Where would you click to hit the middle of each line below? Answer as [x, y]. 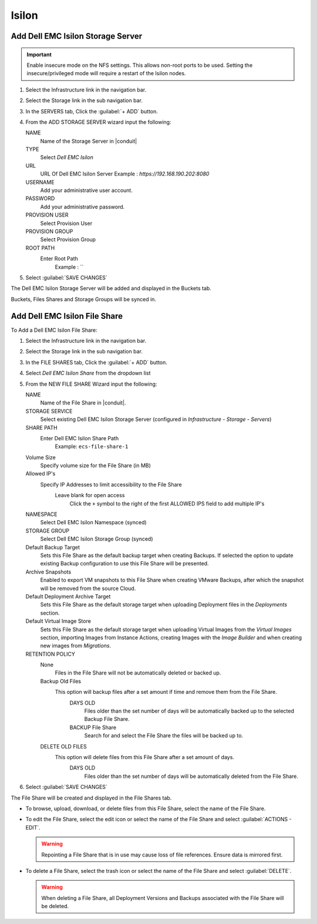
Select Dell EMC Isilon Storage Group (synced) [97, 539]
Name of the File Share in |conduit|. [83, 403]
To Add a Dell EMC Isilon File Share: [54, 330]
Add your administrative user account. [87, 190]
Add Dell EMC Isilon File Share [67, 316]
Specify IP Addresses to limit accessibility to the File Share [111, 484]
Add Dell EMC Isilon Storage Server [77, 36]
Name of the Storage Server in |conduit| [89, 141]
